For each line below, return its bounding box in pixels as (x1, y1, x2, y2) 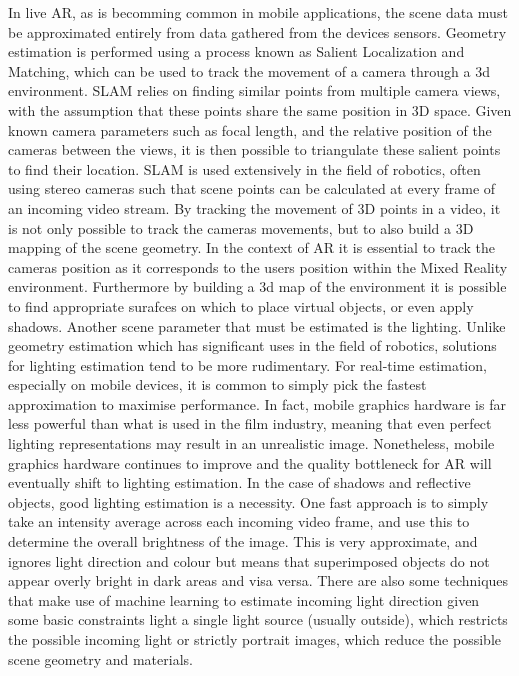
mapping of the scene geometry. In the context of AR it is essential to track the (8, 237, 496, 258)
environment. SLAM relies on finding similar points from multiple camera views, (8, 80, 501, 101)
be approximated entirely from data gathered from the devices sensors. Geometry (8, 21, 507, 42)
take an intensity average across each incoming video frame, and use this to (8, 511, 470, 532)
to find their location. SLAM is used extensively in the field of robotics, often (8, 158, 481, 179)
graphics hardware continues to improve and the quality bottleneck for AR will (8, 452, 492, 473)
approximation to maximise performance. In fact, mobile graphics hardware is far (8, 393, 506, 414)
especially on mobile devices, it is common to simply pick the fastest (8, 374, 427, 395)
